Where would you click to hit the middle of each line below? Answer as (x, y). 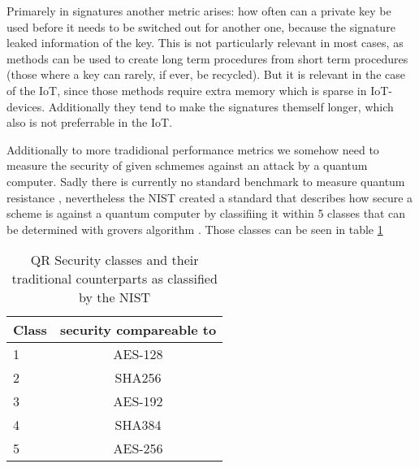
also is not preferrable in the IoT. (90, 122)
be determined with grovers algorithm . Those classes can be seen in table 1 (195, 229)
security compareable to (138, 330)
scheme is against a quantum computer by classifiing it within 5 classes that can (206, 213)
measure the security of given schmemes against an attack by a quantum (187, 165)
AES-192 (138, 401)
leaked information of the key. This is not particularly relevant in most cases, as (205, 43)
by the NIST (115, 297)
